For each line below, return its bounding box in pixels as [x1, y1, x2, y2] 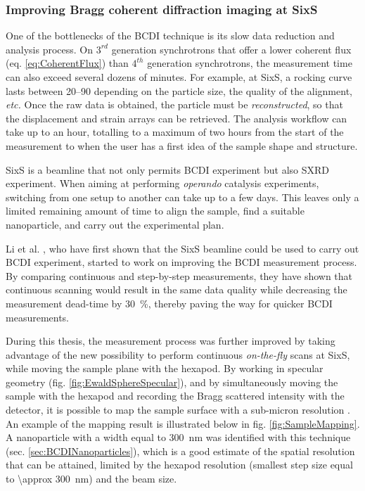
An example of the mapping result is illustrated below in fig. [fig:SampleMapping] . [6, 416, 360, 431]
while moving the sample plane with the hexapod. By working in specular [6, 361, 324, 376]
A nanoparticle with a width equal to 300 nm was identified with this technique [6, 430, 351, 445]
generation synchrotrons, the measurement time [147, 56, 352, 70]
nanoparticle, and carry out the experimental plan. [6, 217, 224, 231]
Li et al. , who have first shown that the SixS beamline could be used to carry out [6, 241, 359, 255]
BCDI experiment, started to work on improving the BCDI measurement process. [6, 255, 357, 269]
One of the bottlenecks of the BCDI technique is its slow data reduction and [6, 28, 335, 43]
